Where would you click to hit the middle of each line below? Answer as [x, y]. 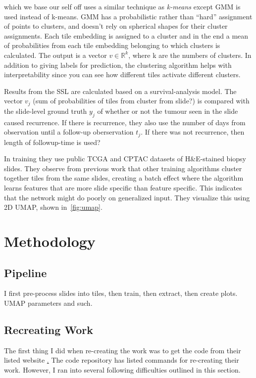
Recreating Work [49, 329]
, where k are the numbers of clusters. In [190, 55]
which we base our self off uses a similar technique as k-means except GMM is [122, 6]
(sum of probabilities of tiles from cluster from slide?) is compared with [141, 101]
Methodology [50, 241]
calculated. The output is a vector [55, 55]
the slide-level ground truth [46, 111]
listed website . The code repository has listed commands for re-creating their [122, 360]
